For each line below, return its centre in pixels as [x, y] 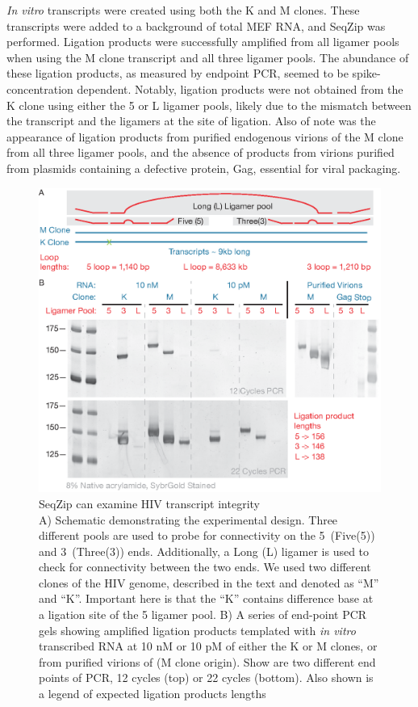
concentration [40, 88]
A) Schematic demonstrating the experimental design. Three [188, 519]
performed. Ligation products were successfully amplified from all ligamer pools [203, 42]
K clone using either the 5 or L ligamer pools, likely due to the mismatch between [209, 105]
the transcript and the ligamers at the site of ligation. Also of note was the [191, 121]
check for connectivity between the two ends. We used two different [205, 567]
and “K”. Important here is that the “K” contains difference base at [206, 598]
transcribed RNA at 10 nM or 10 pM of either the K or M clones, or [208, 646]
